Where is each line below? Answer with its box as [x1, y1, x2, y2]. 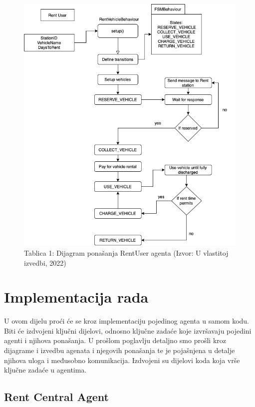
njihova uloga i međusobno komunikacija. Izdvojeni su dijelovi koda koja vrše [4, 355, 240, 365]
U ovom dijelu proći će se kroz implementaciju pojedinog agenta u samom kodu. [4, 316, 249, 326]
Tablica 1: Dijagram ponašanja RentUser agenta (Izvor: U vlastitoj [24, 247, 229, 258]
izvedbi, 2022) [24, 257, 66, 268]
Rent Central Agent [4, 389, 109, 405]
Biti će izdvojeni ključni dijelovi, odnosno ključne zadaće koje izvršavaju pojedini [4, 325, 252, 336]
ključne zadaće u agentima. [4, 365, 87, 375]
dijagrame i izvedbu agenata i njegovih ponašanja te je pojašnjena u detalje [4, 345, 235, 356]
